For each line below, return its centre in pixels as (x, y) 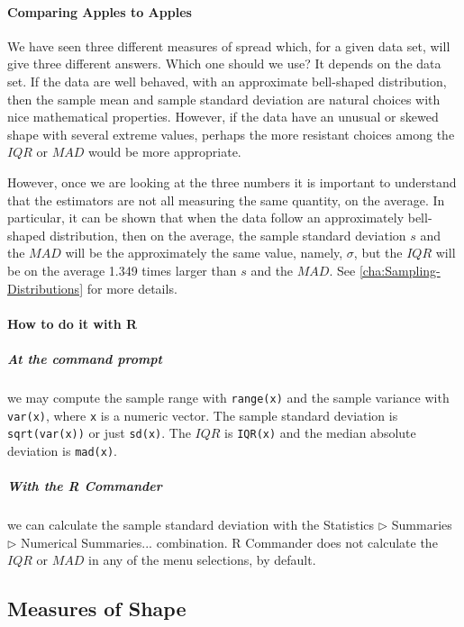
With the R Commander (85, 486)
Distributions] (45, 288)
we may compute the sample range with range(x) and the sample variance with (228, 397)
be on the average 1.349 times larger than (122, 270)
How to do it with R (73, 323)
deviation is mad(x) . (62, 450)
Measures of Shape (97, 609)
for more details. (132, 288)
